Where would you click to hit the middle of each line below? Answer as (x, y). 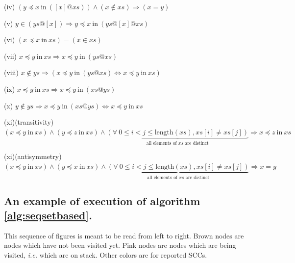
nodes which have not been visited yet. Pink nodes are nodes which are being (120, 245)
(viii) (11, 72)
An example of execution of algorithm (102, 200)
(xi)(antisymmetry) (33, 156)
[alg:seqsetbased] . (48, 215)
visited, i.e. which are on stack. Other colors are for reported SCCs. (106, 255)
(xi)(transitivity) (29, 122)
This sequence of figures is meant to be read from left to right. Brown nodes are (124, 235)
